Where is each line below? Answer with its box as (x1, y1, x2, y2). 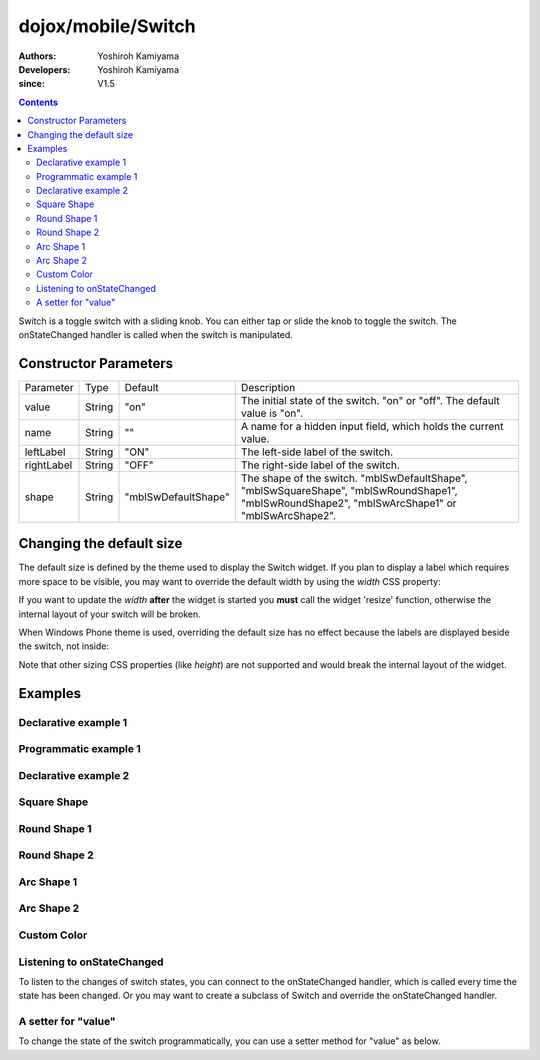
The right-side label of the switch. (240, 458, 400, 472)
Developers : (18, 63, 71, 75)
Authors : (18, 50, 57, 62)
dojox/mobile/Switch (18, 15, 196, 37)
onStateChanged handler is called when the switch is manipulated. (18, 328, 294, 340)
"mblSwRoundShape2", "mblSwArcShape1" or (240, 496, 457, 510)
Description (240, 380, 296, 394)
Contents (18, 96, 59, 108)
